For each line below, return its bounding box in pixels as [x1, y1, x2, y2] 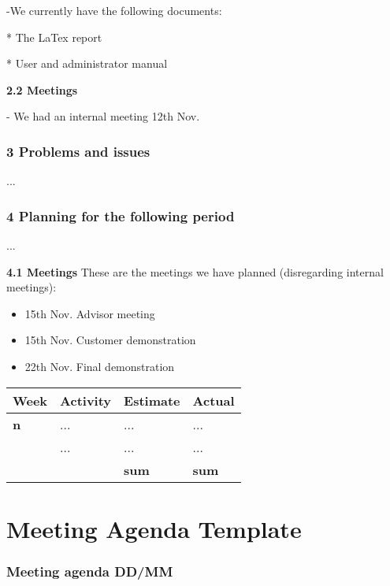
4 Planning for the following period [6, 206, 235, 225]
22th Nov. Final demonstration [24, 358, 175, 374]
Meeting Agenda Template [6, 512, 302, 544]
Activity [60, 391, 112, 410]
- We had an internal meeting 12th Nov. [6, 108, 200, 124]
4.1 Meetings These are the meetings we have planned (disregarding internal [6, 263, 384, 280]
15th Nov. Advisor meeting [24, 305, 155, 321]
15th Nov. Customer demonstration [24, 332, 196, 348]
